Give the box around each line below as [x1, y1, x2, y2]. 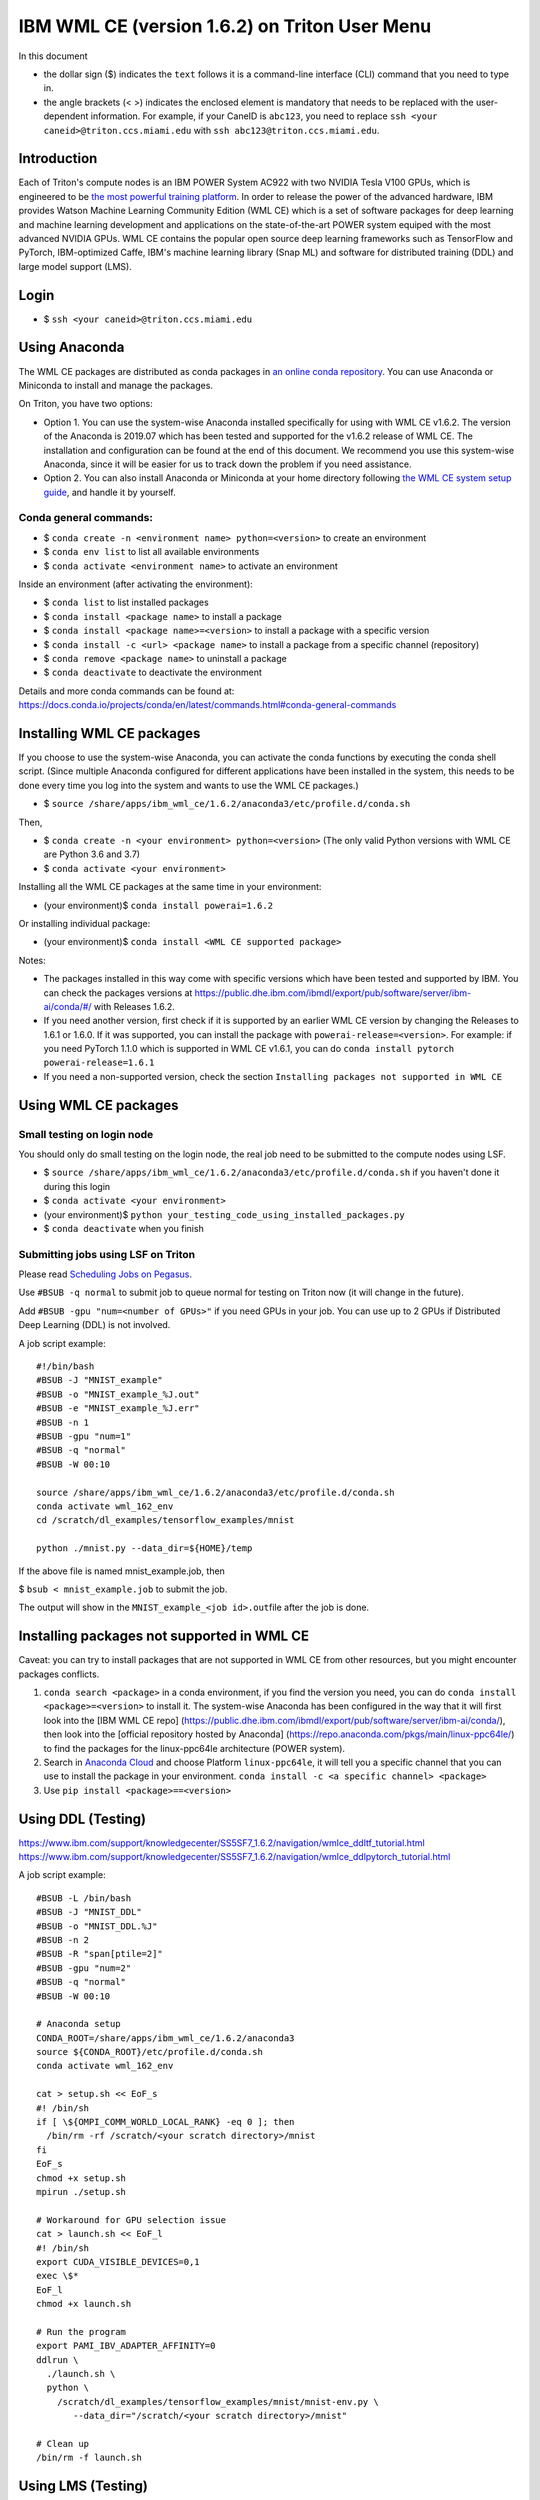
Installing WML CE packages [18, 725, 201, 742]
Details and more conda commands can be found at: [18, 685, 235, 697]
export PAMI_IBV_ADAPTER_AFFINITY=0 [36, 2340, 216, 2352]
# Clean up [36, 2438, 90, 2450]
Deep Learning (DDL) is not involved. [18, 1319, 171, 1331]
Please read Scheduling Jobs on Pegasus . [18, 1268, 193, 1280]
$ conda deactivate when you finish [43, 1222, 204, 1234]
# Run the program [36, 2326, 127, 2337]
